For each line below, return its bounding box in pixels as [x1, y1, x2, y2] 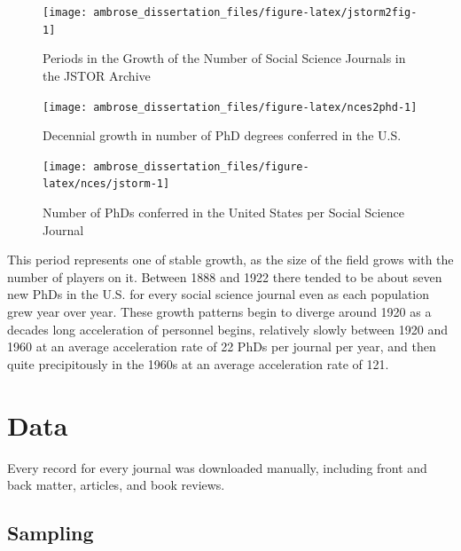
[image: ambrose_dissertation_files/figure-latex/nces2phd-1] [43, 100, 418, 114]
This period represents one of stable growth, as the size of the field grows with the [7, 250, 454, 269]
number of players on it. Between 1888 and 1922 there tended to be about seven [7, 267, 442, 286]
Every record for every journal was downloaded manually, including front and [7, 458, 427, 476]
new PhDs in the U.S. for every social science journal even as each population [7, 285, 430, 303]
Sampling [7, 519, 94, 547]
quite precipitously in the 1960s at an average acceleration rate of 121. [7, 354, 389, 373]
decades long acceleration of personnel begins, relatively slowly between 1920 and [7, 319, 449, 338]
